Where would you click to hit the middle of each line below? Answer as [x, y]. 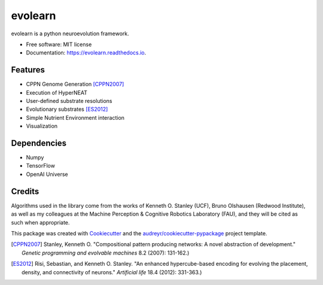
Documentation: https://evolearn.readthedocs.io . [86, 53]
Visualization [42, 126]
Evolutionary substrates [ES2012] [67, 109]
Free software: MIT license [59, 44]
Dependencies [39, 143]
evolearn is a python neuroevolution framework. [70, 34]
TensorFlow [40, 166]
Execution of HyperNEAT [57, 92]
